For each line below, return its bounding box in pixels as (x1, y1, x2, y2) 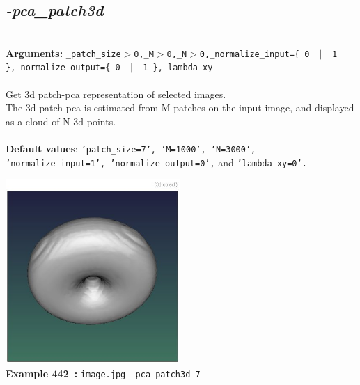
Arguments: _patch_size (6, 45, 121, 60)
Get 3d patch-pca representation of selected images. (6, 86, 226, 101)
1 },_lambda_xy (143, 63, 213, 73)
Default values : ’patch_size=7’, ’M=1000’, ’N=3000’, (6, 141, 256, 156)
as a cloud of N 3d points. (6, 113, 116, 128)
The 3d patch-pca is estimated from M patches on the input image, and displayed (6, 100, 354, 115)
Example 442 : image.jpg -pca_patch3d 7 (6, 366, 201, 380)
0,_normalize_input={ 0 (199, 49, 310, 59)
